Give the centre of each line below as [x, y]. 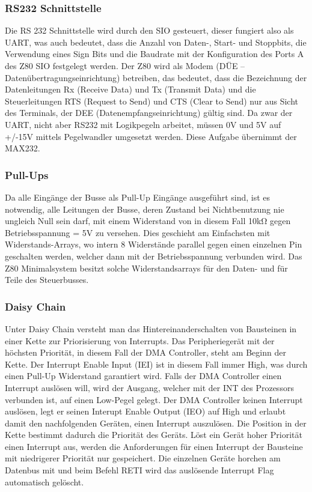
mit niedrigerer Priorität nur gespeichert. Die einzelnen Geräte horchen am [143, 458]
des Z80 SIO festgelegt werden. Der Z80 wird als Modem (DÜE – [125, 65]
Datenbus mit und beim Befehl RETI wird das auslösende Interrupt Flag [139, 470]
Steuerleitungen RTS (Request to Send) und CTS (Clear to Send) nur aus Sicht [151, 101]
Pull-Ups [27, 175]
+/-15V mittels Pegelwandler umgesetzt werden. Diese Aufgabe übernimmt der [151, 136]
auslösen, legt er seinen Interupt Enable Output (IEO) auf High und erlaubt [145, 411]
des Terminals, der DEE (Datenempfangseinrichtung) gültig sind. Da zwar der [149, 113]
